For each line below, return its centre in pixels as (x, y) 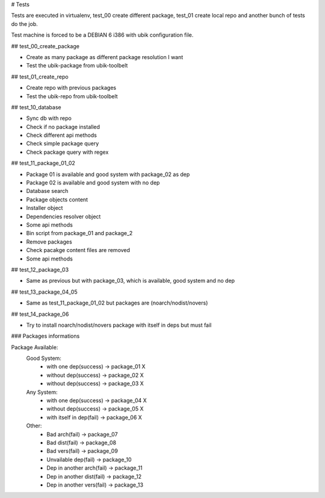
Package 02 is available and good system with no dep (93, 183)
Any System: (42, 392)
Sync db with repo (49, 118)
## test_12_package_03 (40, 269)
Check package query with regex (67, 152)
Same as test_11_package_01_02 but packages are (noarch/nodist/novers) (117, 303)
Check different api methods (62, 135)
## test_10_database (36, 107)
